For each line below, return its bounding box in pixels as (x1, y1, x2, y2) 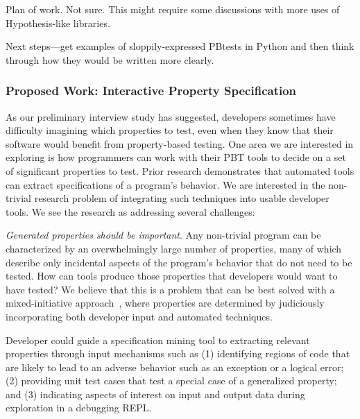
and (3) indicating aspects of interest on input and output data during (6, 386, 305, 401)
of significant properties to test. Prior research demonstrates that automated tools (6, 163, 354, 178)
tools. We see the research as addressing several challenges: (6, 204, 255, 219)
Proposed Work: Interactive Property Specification (6, 82, 297, 99)
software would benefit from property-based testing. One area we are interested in (6, 136, 354, 151)
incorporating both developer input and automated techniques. (6, 309, 273, 323)
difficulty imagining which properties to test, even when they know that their (6, 123, 334, 137)
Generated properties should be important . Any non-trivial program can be (6, 228, 321, 242)
